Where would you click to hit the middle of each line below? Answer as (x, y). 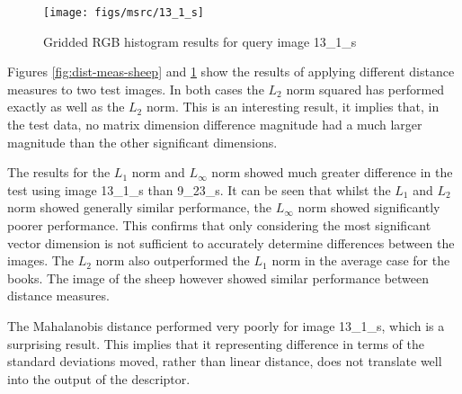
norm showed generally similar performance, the (139, 207)
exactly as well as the (66, 107)
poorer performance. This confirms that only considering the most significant (219, 225)
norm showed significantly (369, 207)
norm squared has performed (365, 89)
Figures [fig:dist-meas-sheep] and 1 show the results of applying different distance (231, 72)
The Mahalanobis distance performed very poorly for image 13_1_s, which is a (226, 325)
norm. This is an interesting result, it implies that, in (293, 107)
